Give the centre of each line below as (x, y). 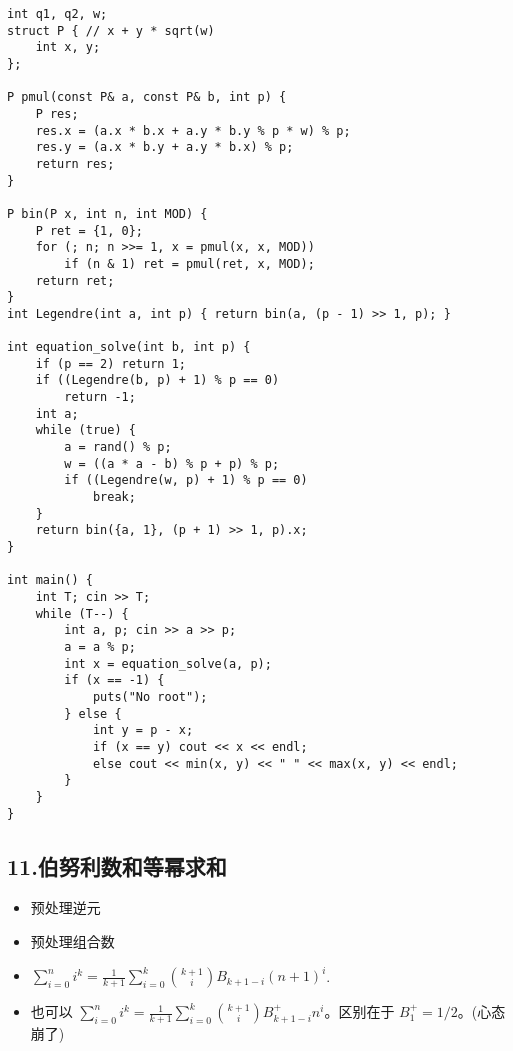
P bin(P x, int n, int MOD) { (107, 213)
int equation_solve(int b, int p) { (129, 347)
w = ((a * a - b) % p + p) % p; (172, 463)
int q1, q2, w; (57, 14)
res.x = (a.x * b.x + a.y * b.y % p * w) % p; (193, 130)
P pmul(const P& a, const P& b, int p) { (147, 97)
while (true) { (85, 430)
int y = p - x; (143, 730)
